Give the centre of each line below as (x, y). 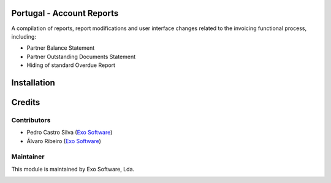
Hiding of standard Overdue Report (71, 65)
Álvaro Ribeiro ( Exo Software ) (64, 141)
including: (24, 36)
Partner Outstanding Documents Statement (81, 56)
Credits (26, 102)
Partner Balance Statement (61, 48)
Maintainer (28, 157)
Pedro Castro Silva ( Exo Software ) (70, 133)
